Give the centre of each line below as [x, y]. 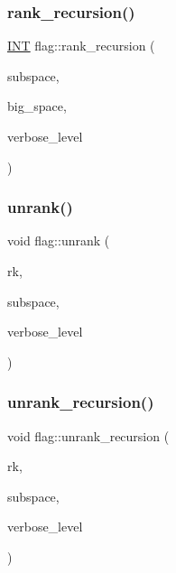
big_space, [37, 106]
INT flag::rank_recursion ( [81, 46]
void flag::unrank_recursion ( [88, 435]
